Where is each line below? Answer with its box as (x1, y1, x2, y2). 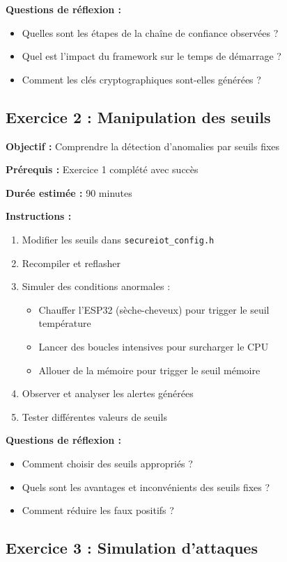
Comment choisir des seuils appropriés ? (22, 456, 193, 470)
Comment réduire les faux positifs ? (22, 503, 174, 517)
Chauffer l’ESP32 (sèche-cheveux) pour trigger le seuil (38, 302, 270, 316)
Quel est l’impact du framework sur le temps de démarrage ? (22, 49, 281, 63)
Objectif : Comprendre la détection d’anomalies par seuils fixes (6, 138, 280, 153)
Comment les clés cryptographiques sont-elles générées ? (22, 72, 261, 86)
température (38, 316, 91, 330)
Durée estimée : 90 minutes (6, 185, 132, 200)
